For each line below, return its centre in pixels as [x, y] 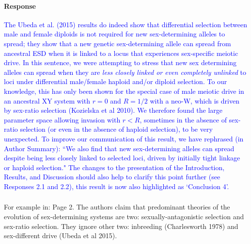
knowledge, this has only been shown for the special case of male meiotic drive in [124, 91]
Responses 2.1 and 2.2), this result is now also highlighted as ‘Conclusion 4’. [117, 186]
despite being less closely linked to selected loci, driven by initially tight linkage [122, 158]
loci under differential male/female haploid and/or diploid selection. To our [116, 81]
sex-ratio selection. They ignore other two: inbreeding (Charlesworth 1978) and [121, 226]
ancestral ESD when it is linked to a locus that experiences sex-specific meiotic [121, 53]
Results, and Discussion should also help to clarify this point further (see [112, 177]
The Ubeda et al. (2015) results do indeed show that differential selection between [126, 24]
